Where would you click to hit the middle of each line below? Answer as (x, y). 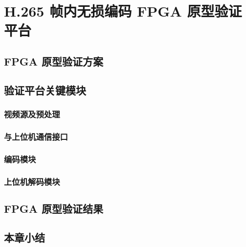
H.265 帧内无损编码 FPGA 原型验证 (123, 11)
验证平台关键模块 (45, 90)
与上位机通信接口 (36, 136)
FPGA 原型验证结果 (54, 208)
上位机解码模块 (32, 181)
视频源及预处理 (32, 114)
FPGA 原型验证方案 (54, 61)
